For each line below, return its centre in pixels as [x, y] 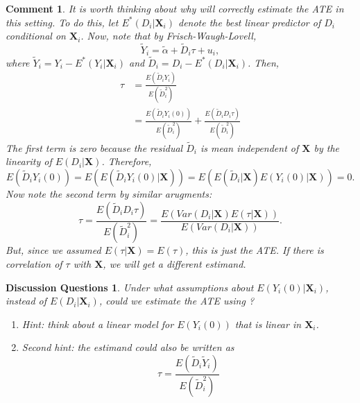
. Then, [264, 62]
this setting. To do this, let [62, 22]
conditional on [36, 36]
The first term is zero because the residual [94, 147]
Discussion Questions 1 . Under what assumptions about [130, 287]
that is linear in [268, 324]
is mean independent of [249, 147]
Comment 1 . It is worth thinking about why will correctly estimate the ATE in [175, 8]
